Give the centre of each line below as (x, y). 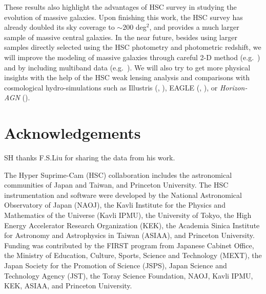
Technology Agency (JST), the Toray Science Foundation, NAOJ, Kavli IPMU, (129, 275)
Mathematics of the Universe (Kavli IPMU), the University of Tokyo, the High (128, 215)
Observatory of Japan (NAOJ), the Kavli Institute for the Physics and (115, 205)
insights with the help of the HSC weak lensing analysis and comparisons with (127, 77)
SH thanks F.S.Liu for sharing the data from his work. (90, 158)
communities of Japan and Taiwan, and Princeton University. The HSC (116, 185)
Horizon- (233, 87)
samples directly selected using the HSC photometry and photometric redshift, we (133, 47)
